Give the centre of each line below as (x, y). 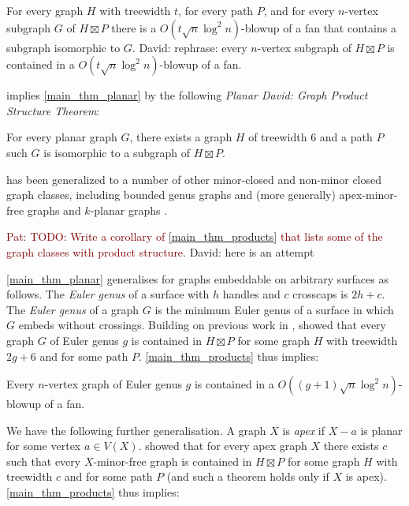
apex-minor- (368, 195)
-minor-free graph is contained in (173, 461)
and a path (346, 137)
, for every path (216, 10)
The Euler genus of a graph (73, 309)
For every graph (45, 10)
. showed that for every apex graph (223, 446)
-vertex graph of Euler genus (113, 384)
